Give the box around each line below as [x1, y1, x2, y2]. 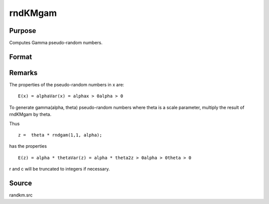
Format [9, 52, 32, 61]
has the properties [9, 143, 47, 149]
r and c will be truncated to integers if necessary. [9, 166, 110, 172]
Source [9, 179, 32, 187]
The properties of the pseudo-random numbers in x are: [9, 81, 125, 87]
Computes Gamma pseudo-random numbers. [9, 40, 103, 46]
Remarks [9, 68, 38, 77]
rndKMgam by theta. [9, 111, 52, 117]
